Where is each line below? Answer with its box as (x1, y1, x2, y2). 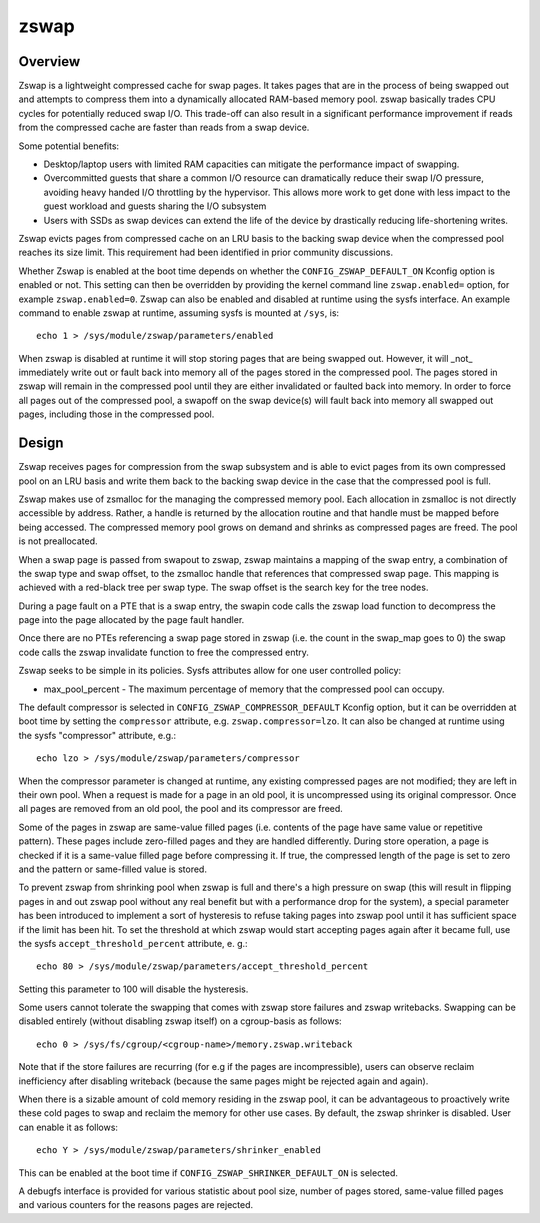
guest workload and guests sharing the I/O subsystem (43, 200, 267, 212)
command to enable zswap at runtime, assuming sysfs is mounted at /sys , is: (18, 306, 340, 319)
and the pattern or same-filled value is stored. (18, 863, 207, 875)
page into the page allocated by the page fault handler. (18, 614, 245, 626)
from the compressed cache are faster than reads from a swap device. (18, 121, 310, 134)
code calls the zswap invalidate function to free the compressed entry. (18, 646, 310, 658)
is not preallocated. (18, 535, 99, 547)
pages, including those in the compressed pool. (18, 408, 215, 420)
